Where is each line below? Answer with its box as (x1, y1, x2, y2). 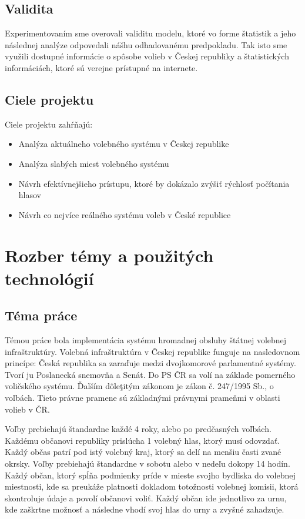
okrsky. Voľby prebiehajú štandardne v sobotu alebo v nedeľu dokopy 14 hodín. (5, 457, 290, 470)
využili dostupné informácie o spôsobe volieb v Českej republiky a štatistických (5, 50, 289, 62)
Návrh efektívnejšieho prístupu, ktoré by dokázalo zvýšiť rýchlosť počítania (18, 177, 290, 189)
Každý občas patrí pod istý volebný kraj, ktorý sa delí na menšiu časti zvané (5, 446, 281, 458)
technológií (5, 266, 94, 290)
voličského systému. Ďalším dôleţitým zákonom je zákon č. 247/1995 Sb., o (5, 380, 274, 392)
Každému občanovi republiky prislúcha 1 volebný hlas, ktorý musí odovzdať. (5, 434, 280, 446)
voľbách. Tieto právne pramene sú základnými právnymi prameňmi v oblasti (5, 391, 280, 404)
